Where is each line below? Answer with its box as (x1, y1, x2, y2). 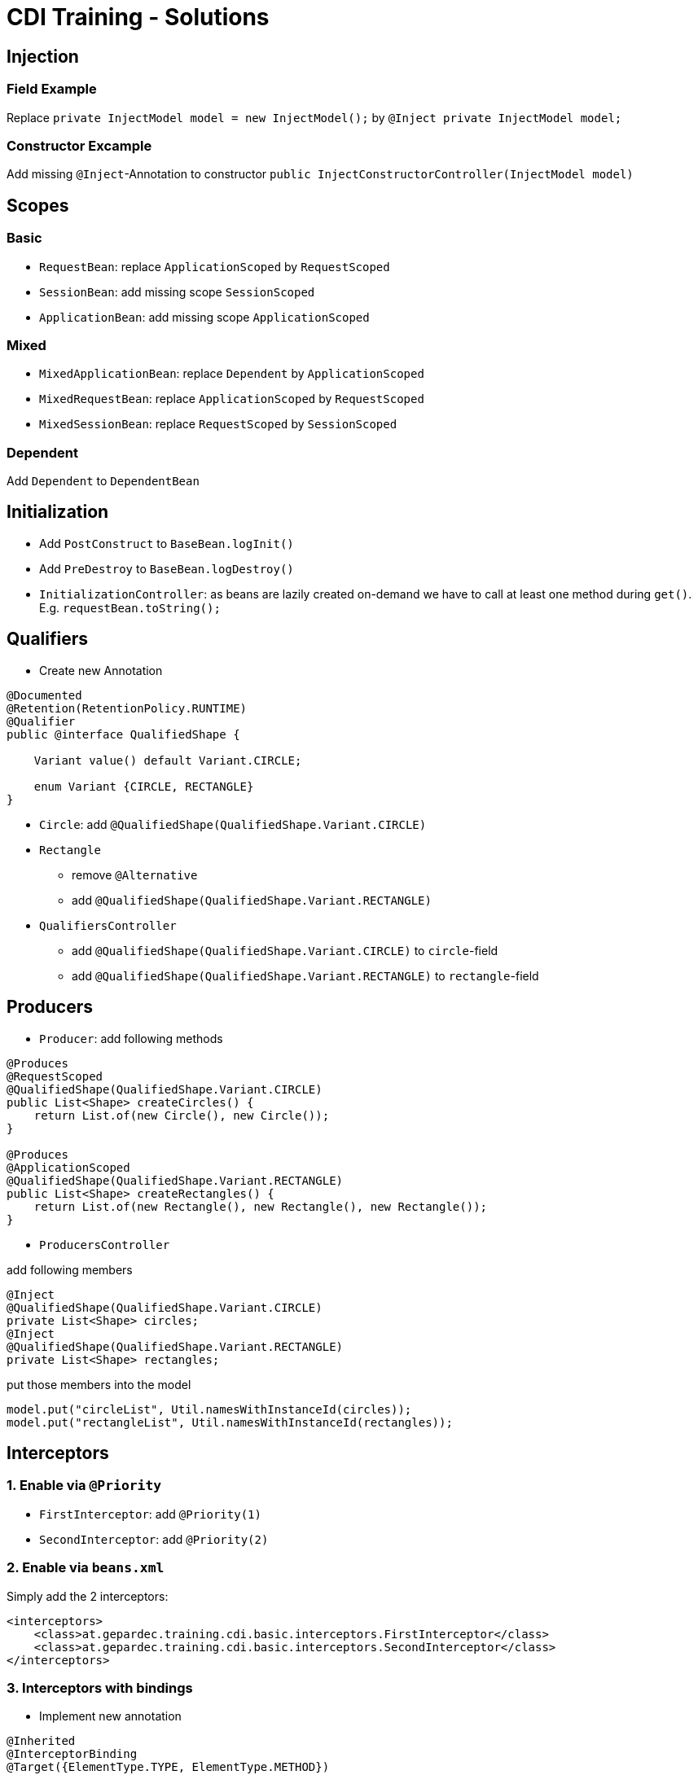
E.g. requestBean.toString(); (39, 600, 221, 615)
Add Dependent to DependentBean (7, 474, 200, 489)
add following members (7, 1262, 133, 1277)
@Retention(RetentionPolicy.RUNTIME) (7, 701, 248, 715)
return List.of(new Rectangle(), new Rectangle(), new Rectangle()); (33, 1199, 488, 1213)
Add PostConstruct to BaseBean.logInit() (39, 536, 294, 550)
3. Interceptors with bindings (7, 1679, 193, 1696)
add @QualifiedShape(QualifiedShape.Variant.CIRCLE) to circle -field (72, 943, 498, 958)
